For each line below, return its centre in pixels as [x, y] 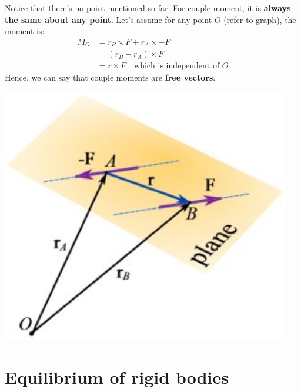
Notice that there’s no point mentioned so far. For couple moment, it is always [148, 8]
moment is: [25, 31]
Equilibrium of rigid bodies [117, 377]
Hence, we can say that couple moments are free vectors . [110, 77]
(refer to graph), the [260, 19]
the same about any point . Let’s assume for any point [108, 19]
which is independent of [177, 66]
